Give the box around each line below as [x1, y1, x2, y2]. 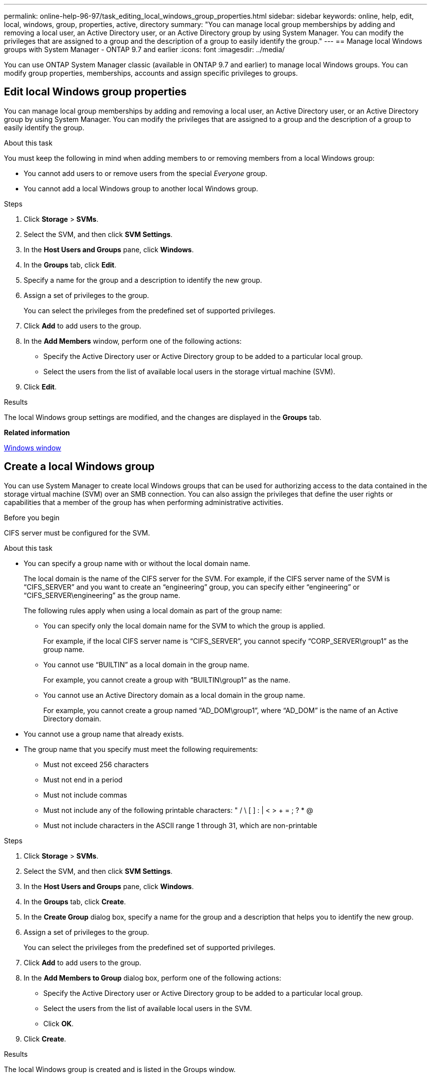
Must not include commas [43, 790, 127, 799]
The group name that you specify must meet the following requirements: [24, 745, 258, 753]
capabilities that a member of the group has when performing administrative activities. [4, 498, 283, 507]
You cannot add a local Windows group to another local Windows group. [24, 184, 258, 193]
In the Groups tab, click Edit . [24, 260, 117, 269]
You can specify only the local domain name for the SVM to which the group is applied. [43, 621, 325, 630]
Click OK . [43, 1019, 74, 1028]
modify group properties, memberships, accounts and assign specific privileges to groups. [4, 69, 298, 77]
